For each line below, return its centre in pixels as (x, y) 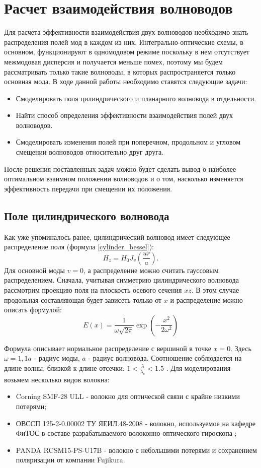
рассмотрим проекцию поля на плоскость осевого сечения (93, 290)
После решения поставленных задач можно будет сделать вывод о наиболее (120, 169)
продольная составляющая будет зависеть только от (83, 299)
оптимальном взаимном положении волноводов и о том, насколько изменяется (124, 179)
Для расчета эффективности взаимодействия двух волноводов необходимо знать (126, 32)
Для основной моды (34, 270)
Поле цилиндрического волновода (87, 215)
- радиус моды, (57, 358)
